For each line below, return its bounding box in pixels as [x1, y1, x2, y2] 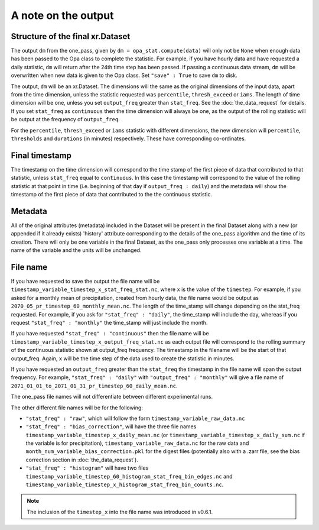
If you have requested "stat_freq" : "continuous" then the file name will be [11, 330, 209, 337]
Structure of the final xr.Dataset [11, 31, 131, 41]
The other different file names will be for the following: [11, 404, 143, 411]
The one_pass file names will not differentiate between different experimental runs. [11, 393, 213, 400]
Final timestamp [11, 150, 72, 160]
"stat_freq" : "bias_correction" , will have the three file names [25, 423, 197, 430]
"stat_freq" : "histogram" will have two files [25, 464, 149, 471]
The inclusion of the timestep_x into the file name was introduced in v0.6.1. [27, 508, 213, 515]
